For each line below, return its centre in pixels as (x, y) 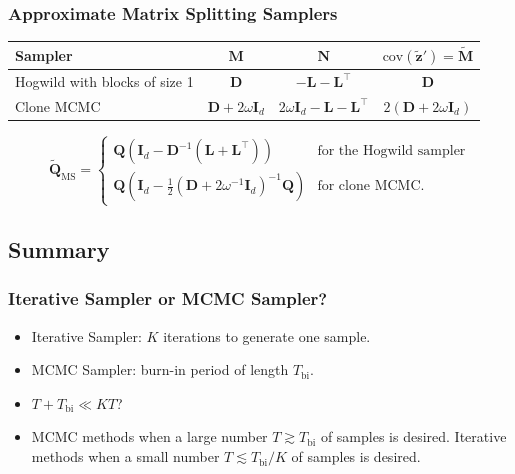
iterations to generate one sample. (267, 335)
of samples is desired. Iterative (413, 436)
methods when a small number (125, 456)
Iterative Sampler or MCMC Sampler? (168, 298)
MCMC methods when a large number (149, 436)
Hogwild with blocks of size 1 (104, 81)
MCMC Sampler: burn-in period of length (160, 369)
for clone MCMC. (371, 186)
